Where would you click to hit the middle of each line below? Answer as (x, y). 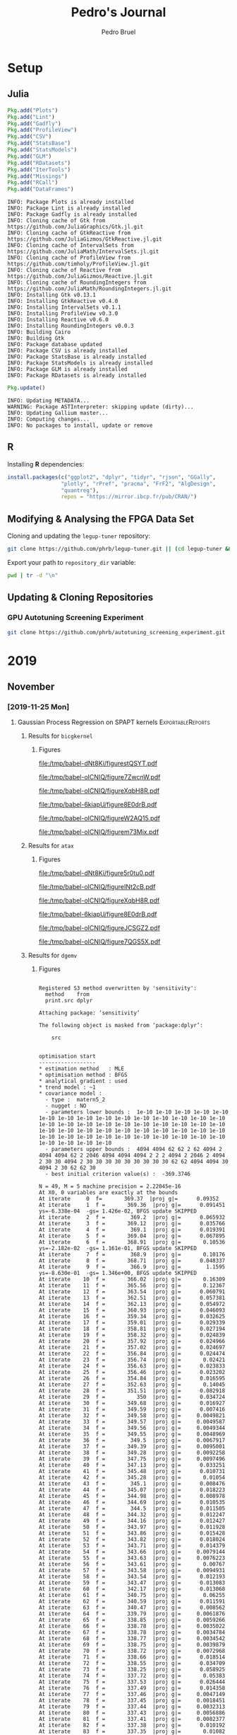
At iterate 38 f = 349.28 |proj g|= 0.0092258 (132, 1453)
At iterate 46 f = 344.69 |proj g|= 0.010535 (132, 1502)
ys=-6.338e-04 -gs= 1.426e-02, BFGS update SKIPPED (118, 1211)
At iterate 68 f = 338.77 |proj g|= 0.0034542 (132, 1639)
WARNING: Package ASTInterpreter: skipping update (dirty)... (101, 407)
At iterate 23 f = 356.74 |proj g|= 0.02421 (132, 1360)
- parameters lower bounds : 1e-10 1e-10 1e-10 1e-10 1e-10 (136, 1112)
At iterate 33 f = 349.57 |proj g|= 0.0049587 (132, 1422)
